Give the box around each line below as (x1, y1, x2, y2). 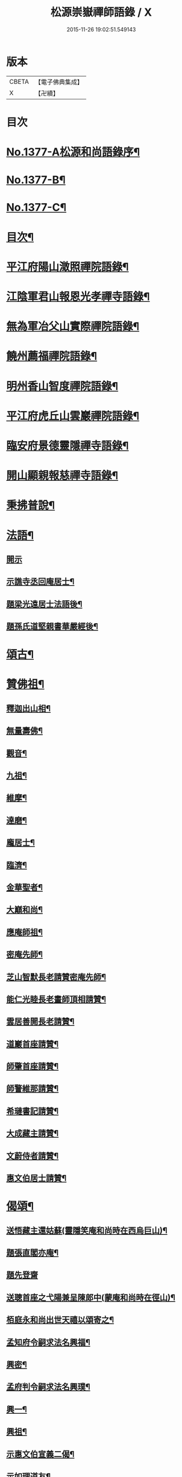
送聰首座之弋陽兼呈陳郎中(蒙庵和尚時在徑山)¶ (6, 1292, 176, 1302)
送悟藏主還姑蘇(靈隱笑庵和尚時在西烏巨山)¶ (6, 1225, 168, 1235)
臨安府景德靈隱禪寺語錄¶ (6, 439, 129, 453)
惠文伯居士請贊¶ (6, 1173, 67, 1184)
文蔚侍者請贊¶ (6, 1150, 59, 1161)
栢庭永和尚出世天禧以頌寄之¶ (6, 1315, 115, 1325)
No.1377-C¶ (6, 201, 67, 215)
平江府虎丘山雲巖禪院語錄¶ (6, 409, 140, 422)
